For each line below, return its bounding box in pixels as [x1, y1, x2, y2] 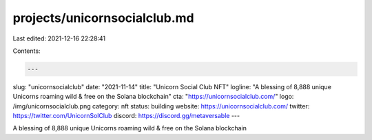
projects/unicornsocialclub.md [12, 10, 194, 25]
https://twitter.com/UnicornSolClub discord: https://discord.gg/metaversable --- [12, 112, 240, 120]
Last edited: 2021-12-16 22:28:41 [12, 34, 106, 43]
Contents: [12, 47, 41, 55]
